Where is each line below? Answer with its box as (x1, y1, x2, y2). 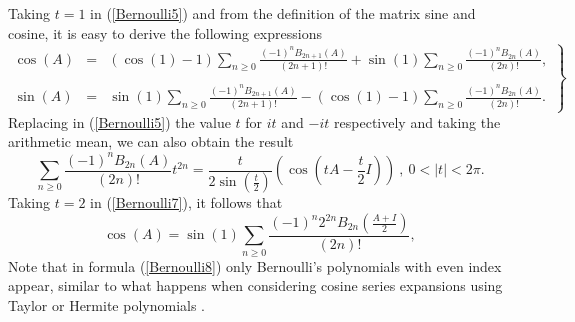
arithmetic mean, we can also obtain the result (8, 131, 294, 152)
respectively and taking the (334, 111, 501, 132)
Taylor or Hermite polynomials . (8, 294, 205, 315)
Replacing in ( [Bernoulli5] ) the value (8, 111, 231, 132)
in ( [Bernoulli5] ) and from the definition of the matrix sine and (90, 3, 476, 23)
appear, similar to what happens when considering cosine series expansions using (8, 275, 503, 296)
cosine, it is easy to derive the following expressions (8, 22, 322, 43)
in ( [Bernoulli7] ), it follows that (90, 192, 283, 213)
